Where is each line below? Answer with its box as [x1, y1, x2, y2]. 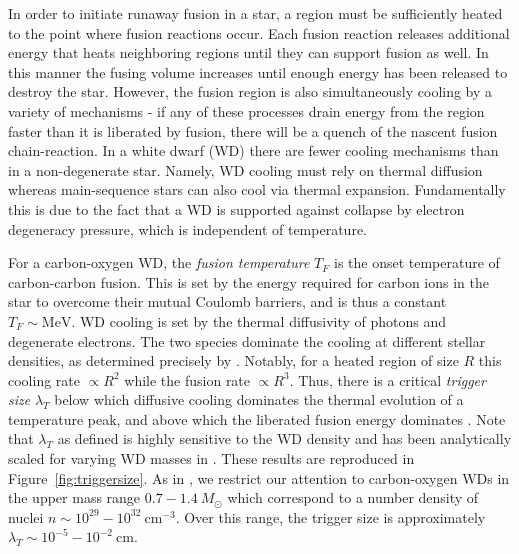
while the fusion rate [124, 369, 251, 390]
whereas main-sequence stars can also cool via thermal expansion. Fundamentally [8, 179, 506, 200]
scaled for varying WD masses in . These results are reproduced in [8, 448, 415, 469]
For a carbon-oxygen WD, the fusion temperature [8, 252, 310, 273]
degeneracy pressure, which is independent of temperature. [8, 218, 367, 239]
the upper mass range [8, 487, 141, 508]
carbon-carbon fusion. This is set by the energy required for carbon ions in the [8, 271, 489, 292]
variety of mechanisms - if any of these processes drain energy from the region [8, 100, 485, 121]
